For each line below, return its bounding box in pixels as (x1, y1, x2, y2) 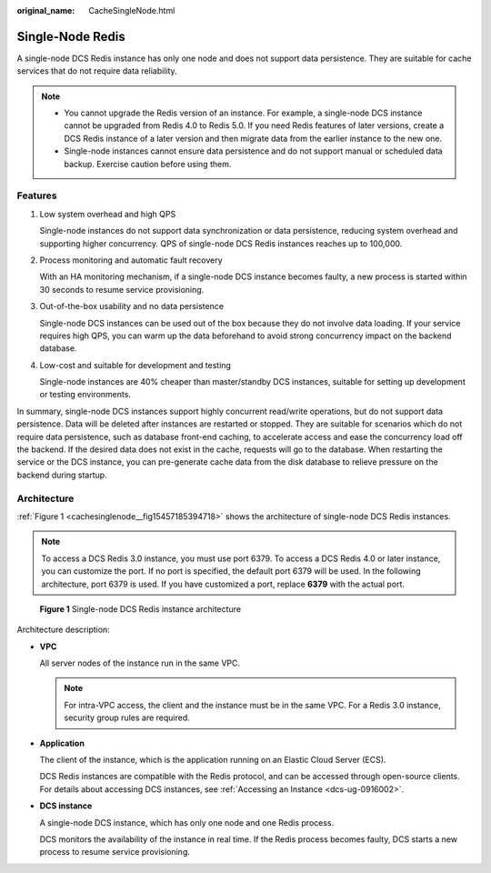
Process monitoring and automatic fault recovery (39, 255, 223, 266)
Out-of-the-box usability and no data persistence (39, 301, 225, 312)
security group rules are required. (64, 712, 190, 723)
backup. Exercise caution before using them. (64, 158, 232, 169)
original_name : (16, 5, 75, 15)
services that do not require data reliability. (16, 65, 177, 76)
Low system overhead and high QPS (39, 208, 176, 219)
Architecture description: (16, 624, 111, 636)
